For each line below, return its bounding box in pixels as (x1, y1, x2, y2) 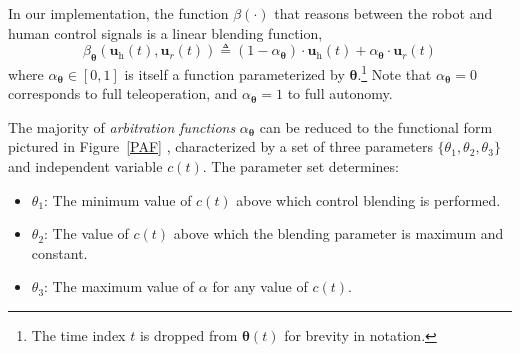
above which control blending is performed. (236, 189, 501, 210)
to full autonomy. (287, 83, 393, 104)
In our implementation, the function (8, 3, 229, 23)
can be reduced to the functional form (259, 116, 493, 137)
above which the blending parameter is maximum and (173, 223, 504, 244)
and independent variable (8, 156, 163, 177)
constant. (31, 242, 88, 263)
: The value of (44, 223, 129, 244)
